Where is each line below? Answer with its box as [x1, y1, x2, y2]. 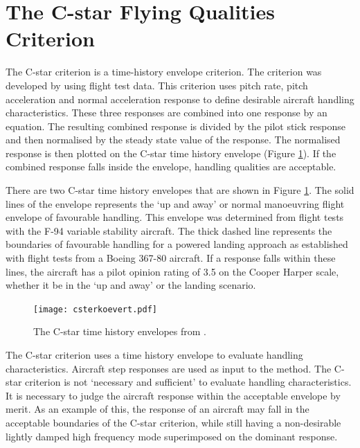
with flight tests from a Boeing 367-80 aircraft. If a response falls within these [6, 251, 336, 265]
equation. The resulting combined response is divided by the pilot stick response [6, 118, 346, 133]
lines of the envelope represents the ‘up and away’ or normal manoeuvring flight [6, 196, 345, 210]
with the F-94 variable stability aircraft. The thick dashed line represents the [6, 223, 332, 238]
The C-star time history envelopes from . [33, 324, 206, 339]
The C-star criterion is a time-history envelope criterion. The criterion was [6, 64, 322, 79]
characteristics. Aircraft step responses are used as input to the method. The [6, 361, 332, 375]
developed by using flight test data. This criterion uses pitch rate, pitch [6, 78, 308, 92]
